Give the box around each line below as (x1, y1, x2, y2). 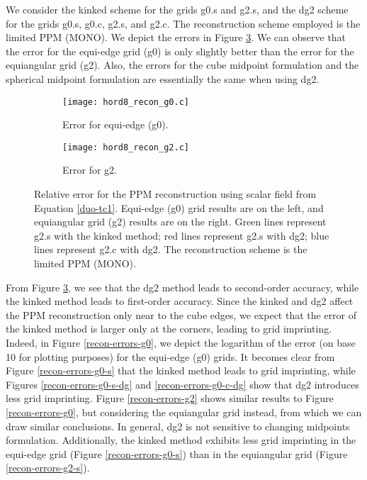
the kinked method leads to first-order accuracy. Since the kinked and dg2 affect (6, 294, 354, 308)
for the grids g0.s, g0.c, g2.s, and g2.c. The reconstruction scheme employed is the (6, 16, 361, 30)
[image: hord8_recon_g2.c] (62, 142, 189, 152)
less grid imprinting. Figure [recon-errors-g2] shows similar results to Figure (6, 391, 334, 406)
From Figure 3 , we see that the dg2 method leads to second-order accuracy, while (6, 279, 359, 294)
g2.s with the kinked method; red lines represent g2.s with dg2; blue (34, 228, 329, 242)
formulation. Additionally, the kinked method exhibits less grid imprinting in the (6, 432, 356, 447)
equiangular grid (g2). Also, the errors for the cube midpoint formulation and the (6, 57, 359, 72)
